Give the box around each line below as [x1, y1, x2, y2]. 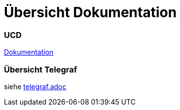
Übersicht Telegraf [4, 64, 77, 74]
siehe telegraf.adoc [4, 82, 67, 91]
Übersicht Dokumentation [4, 4, 177, 21]
